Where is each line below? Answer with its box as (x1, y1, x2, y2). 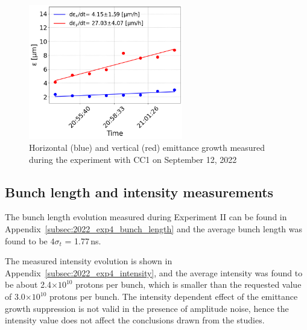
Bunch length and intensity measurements (5, 182, 274, 201)
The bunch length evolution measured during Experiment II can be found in (5, 211, 287, 223)
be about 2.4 (5, 278, 52, 291)
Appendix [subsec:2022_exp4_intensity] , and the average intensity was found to (5, 266, 303, 279)
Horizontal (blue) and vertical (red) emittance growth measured (29, 141, 265, 154)
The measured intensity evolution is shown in (5, 255, 172, 267)
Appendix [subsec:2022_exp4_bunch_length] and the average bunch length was (5, 223, 303, 235)
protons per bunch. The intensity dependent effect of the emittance (49, 290, 298, 303)
